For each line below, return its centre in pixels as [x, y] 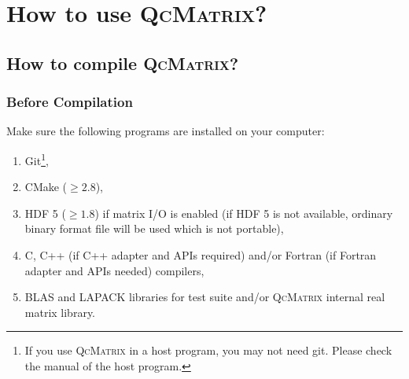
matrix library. [60, 312]
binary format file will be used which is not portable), [154, 228]
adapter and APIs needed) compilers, [114, 270]
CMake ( [46, 187]
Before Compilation [70, 102]
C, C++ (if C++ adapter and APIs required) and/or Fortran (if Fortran [201, 255]
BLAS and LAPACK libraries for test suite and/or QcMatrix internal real [205, 297]
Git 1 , [37, 159]
